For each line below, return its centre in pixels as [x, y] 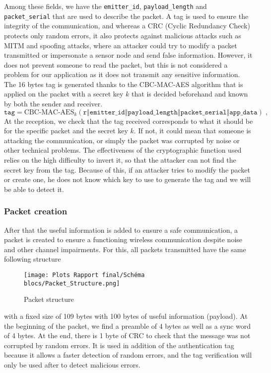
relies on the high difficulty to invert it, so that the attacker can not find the [120, 160]
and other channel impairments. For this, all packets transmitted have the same [125, 249]
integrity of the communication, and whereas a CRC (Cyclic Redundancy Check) [127, 26]
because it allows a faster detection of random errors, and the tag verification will [128, 355]
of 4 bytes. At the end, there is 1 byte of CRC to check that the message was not [127, 335]
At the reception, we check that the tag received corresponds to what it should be [129, 121]
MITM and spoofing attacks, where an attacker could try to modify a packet [121, 45]
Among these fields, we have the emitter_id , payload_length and [105, 6]
